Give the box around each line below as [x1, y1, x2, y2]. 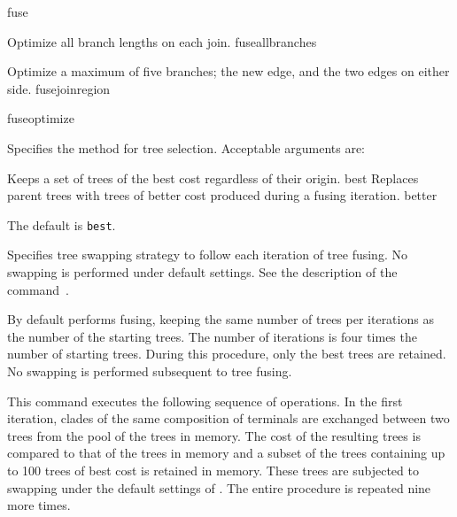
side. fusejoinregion [7, 79, 111, 97]
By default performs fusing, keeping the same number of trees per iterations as [7, 310, 434, 328]
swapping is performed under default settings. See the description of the [7, 263, 398, 281]
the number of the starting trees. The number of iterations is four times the [7, 327, 417, 345]
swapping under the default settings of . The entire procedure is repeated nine [7, 478, 431, 497]
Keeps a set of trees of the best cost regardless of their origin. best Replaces [7, 168, 419, 187]
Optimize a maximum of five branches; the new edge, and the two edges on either [7, 62, 450, 81]
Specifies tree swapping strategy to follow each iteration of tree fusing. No [7, 245, 407, 264]
